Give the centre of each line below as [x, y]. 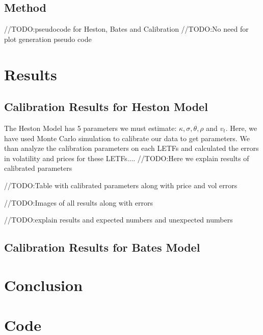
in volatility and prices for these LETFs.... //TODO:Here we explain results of [127, 158]
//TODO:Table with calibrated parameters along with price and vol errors [121, 185]
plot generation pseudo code [48, 39]
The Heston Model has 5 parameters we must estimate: [90, 128]
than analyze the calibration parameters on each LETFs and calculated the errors [131, 148]
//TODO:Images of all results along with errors [78, 202]
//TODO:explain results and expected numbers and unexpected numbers [119, 220]
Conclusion [44, 285]
